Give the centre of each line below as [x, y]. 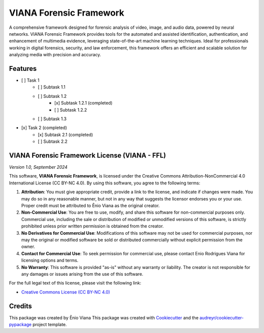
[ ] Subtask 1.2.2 [71, 110]
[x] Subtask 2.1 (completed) [66, 134]
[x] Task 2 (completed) [44, 128]
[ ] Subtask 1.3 [52, 119]
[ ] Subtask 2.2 [53, 141]
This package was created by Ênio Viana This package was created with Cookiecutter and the [104, 317]
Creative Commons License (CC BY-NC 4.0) [66, 292]
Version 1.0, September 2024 [38, 167]
